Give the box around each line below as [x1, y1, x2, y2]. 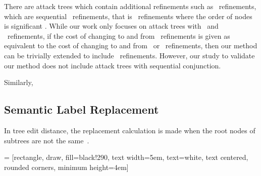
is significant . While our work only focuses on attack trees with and [4, 21, 219, 31]
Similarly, [4, 77, 33, 87]
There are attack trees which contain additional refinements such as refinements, [4, 1, 256, 11]
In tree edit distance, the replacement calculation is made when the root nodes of [4, 125, 255, 135]
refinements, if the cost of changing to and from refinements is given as [7, 30, 230, 41]
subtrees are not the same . [4, 135, 89, 145]
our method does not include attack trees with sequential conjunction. [4, 60, 221, 70]
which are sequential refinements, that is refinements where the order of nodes [4, 11, 252, 21]
